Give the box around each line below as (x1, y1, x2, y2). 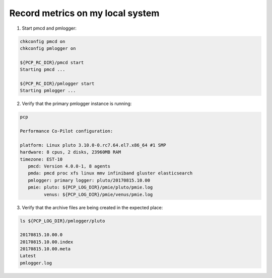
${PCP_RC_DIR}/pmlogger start (20, 80, 95, 86)
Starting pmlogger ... (20, 88, 76, 94)
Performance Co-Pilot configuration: (20, 128, 113, 134)
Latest (20, 253, 36, 259)
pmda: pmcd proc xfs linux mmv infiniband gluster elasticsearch (28, 170, 193, 176)
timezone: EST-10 (20, 156, 63, 162)
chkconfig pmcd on (20, 38, 65, 44)
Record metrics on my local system (9, 8, 160, 19)
